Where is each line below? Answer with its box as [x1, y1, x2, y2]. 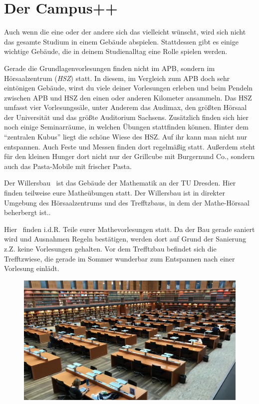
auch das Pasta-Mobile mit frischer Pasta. [4, 160, 132, 171]
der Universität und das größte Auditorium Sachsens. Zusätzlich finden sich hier [4, 111, 249, 122]
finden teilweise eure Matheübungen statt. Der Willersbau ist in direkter [4, 187, 225, 198]
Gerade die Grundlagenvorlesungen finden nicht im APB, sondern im [4, 62, 215, 73]
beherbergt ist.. [4, 207, 51, 217]
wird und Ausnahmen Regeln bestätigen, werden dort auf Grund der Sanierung [4, 233, 246, 244]
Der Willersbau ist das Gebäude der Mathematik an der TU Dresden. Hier [4, 177, 236, 188]
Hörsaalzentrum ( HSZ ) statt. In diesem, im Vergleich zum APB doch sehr [4, 72, 230, 83]
